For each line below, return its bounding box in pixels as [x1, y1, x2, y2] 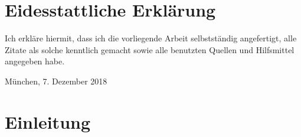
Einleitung [5, 109, 91, 133]
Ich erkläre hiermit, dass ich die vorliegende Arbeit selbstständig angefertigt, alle [5, 32, 297, 44]
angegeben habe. [5, 55, 65, 67]
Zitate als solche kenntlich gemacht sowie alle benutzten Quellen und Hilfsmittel [5, 43, 295, 56]
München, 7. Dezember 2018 [5, 74, 107, 87]
